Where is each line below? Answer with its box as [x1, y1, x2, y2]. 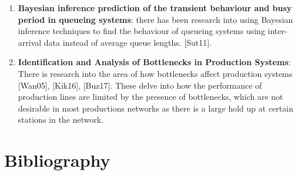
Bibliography [4, 148, 111, 172]
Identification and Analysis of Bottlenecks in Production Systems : [18, 56, 291, 68]
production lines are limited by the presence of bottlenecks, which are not [18, 90, 283, 103]
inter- [267, 25, 287, 37]
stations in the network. [18, 113, 104, 126]
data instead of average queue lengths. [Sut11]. [43, 36, 212, 48]
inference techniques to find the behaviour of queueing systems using [18, 25, 265, 37]
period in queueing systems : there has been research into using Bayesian [18, 13, 293, 25]
